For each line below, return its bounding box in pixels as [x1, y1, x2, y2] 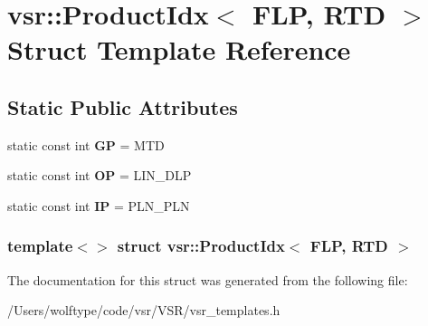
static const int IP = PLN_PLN [7, 196, 190, 215]
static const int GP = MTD [7, 135, 165, 154]
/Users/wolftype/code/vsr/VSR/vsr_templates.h [7, 301, 281, 320]
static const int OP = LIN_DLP [7, 166, 192, 185]
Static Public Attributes [7, 92, 238, 120]
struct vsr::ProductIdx [117, 235, 285, 257]
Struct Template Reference [7, 31, 351, 68]
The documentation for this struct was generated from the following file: [7, 270, 408, 289]
